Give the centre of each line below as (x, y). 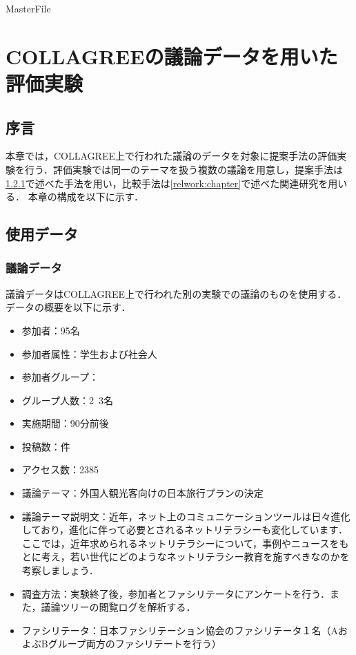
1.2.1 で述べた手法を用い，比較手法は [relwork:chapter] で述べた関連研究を (167, 183)
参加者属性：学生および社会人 (89, 353)
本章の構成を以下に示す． (86, 197)
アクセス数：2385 (60, 469)
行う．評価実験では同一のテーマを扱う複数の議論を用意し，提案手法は (184, 169)
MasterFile (28, 8)
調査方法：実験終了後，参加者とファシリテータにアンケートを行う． (176, 593)
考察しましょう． (60, 570)
